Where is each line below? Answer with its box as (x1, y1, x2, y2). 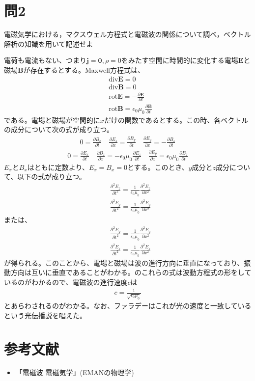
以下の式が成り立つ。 (17, 171, 86, 182)
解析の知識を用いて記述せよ (4, 38, 93, 49)
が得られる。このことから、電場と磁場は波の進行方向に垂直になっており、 (4, 257, 244, 268)
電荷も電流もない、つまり (4, 55, 86, 65)
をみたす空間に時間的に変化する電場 (121, 55, 238, 65)
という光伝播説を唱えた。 (4, 310, 86, 320)
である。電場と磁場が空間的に (4, 114, 100, 125)
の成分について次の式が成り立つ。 (4, 124, 114, 135)
